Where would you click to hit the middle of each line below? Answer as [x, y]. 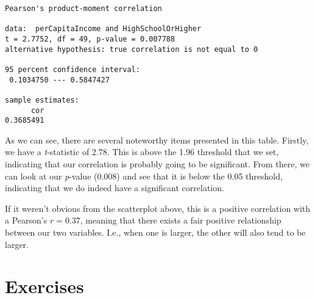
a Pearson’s [26, 220]
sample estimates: [42, 100]
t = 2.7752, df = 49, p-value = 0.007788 [90, 39]
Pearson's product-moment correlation [83, 9]
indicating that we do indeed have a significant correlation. [115, 188]
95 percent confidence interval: [73, 69]
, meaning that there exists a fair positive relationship [181, 220]
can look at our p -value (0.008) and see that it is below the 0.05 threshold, [144, 176]
